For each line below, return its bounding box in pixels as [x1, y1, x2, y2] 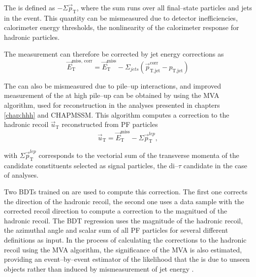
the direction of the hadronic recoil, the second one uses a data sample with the [4, 196, 244, 206]
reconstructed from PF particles [62, 119, 158, 129]
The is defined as [4, 2, 55, 12]
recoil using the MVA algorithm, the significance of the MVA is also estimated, [4, 244, 242, 254]
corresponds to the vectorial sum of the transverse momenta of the [38, 150, 239, 160]
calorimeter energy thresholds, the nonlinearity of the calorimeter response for [4, 22, 239, 32]
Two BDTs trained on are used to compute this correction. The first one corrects [4, 186, 248, 197]
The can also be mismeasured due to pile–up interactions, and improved [4, 80, 222, 91]
